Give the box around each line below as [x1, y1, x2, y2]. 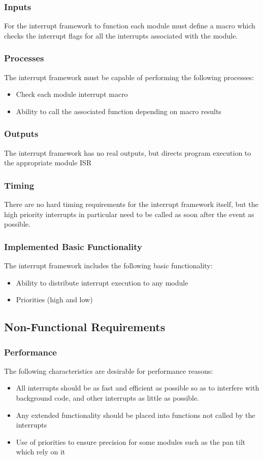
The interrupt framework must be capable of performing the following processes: [4, 72, 254, 82]
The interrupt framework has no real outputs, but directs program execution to [4, 147, 251, 158]
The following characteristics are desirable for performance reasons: [4, 365, 213, 376]
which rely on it [16, 446, 65, 457]
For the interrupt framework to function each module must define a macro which [4, 20, 255, 31]
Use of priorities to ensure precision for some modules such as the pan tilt [16, 436, 246, 447]
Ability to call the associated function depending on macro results [16, 105, 221, 116]
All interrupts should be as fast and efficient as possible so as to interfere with [16, 382, 259, 393]
